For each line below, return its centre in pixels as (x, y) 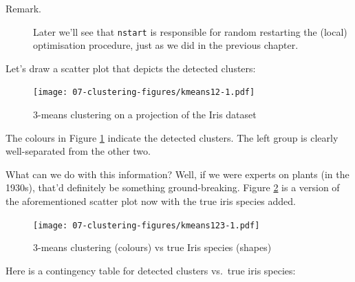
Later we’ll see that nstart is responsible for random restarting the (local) (190, 31)
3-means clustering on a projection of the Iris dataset (145, 115)
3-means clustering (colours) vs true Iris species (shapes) (152, 247)
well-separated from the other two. (78, 151)
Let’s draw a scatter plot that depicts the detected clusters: (131, 68)
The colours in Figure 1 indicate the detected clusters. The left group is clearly (172, 137)
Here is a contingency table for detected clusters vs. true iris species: (151, 270)
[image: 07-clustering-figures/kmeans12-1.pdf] (144, 93)
